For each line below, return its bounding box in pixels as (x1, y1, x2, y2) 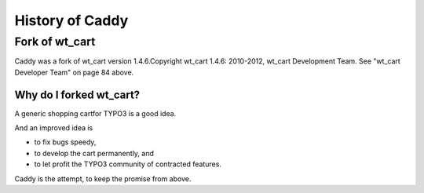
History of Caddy (14, 12, 129, 29)
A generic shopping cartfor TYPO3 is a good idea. (14, 108, 177, 118)
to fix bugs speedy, (34, 137, 97, 147)
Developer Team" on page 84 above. (14, 67, 134, 77)
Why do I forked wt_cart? (14, 88, 141, 101)
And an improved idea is (14, 123, 93, 133)
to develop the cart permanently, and (34, 148, 155, 158)
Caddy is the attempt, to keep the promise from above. (14, 173, 192, 184)
